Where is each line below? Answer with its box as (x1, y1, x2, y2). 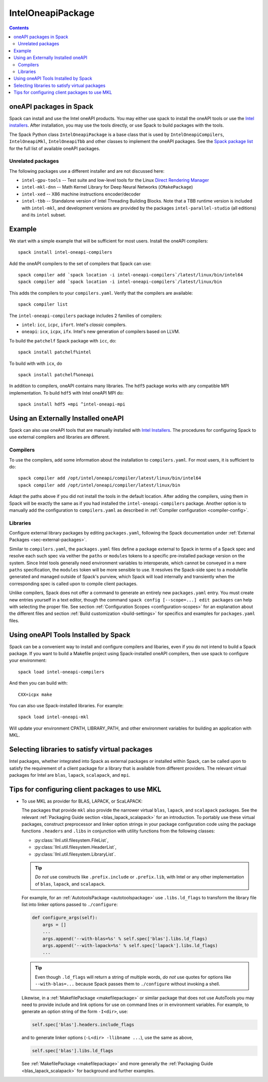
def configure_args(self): (32, 915, 98, 921)
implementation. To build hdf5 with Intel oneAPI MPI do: (9, 390, 124, 396)
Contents (9, 25, 29, 31)
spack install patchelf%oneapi (18, 372, 94, 377)
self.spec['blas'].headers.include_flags (32, 1022, 134, 1027)
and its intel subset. (21, 212, 67, 218)
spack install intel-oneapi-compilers (18, 250, 113, 255)
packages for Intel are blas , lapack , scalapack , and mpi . (9, 772, 131, 778)
